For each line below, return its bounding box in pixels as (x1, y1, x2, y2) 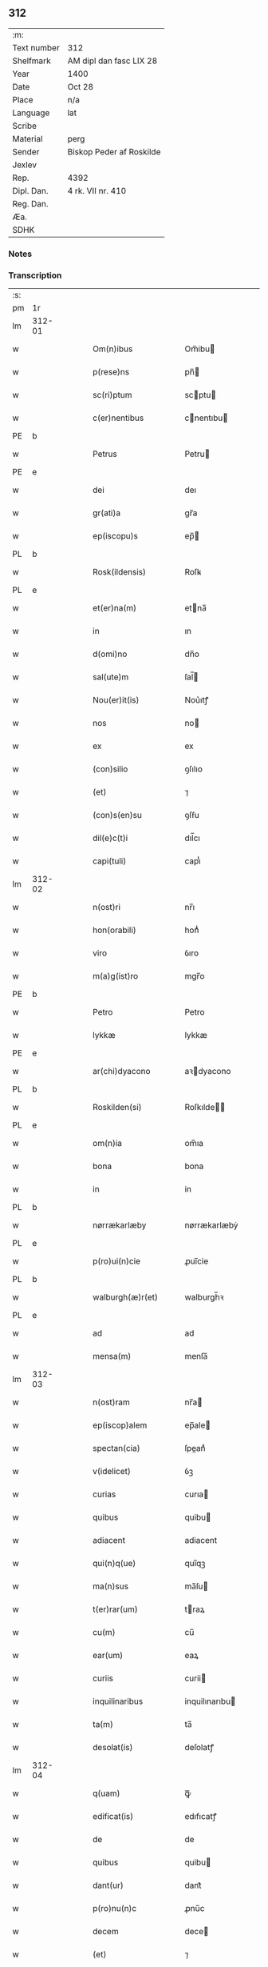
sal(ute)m (93, 671, 129, 683)
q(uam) (93, 1788, 121, 1799)
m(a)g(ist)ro (93, 971, 139, 982)
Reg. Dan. (12, 198, 49, 209)
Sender (12, 146, 40, 157)
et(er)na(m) (93, 603, 137, 614)
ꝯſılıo (184, 763, 203, 775)
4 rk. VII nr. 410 (67, 185, 127, 196)
